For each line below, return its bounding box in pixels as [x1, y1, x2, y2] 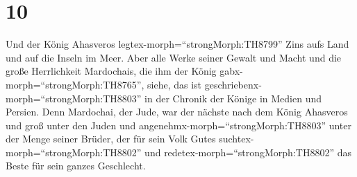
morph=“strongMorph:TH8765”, [6, 77, 144, 91]
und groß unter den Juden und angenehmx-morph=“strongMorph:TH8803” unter [6, 118, 351, 132]
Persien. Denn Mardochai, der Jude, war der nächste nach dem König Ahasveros [6, 104, 348, 119]
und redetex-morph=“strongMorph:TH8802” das [144, 145, 351, 159]
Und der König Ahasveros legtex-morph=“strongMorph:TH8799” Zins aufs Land [6, 37, 349, 51]
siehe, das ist [147, 77, 202, 91]
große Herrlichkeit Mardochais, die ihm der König [6, 64, 217, 78]
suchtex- [219, 131, 254, 146]
